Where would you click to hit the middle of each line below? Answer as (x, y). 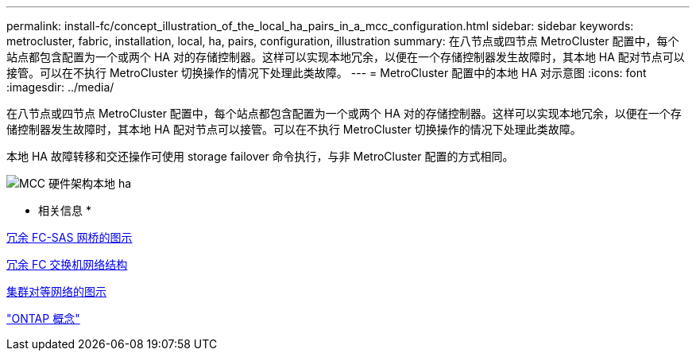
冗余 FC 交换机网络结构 (67, 264)
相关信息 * (65, 210)
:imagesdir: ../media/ (60, 87)
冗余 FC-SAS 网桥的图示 (70, 237)
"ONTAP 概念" (43, 318)
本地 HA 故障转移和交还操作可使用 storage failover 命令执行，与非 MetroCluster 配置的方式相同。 (260, 156)
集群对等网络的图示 (56, 291)
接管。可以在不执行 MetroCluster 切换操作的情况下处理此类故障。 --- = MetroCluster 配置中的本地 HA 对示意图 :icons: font (327, 73)
